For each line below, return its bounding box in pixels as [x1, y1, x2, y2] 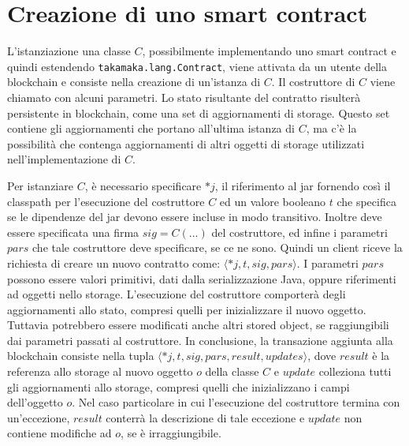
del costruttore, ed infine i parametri [211, 223, 388, 240]
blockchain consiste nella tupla [7, 347, 154, 364]
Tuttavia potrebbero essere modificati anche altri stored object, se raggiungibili [7, 317, 389, 333]
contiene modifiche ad [7, 425, 112, 441]
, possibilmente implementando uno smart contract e [142, 43, 396, 59]
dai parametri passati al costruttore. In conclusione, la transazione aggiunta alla [7, 332, 393, 348]
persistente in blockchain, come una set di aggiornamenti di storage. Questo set [7, 104, 390, 121]
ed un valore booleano [219, 193, 326, 209]
